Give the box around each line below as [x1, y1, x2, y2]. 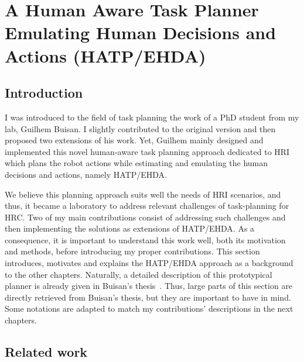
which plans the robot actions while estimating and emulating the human [5, 157, 268, 169]
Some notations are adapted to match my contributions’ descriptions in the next [5, 302, 293, 315]
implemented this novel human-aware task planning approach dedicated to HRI [5, 145, 290, 157]
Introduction [5, 84, 83, 102]
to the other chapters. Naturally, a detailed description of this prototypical [5, 268, 272, 280]
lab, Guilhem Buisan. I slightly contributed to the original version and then [5, 122, 276, 135]
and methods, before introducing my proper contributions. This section [5, 245, 260, 257]
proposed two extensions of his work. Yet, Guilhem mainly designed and [5, 134, 264, 146]
